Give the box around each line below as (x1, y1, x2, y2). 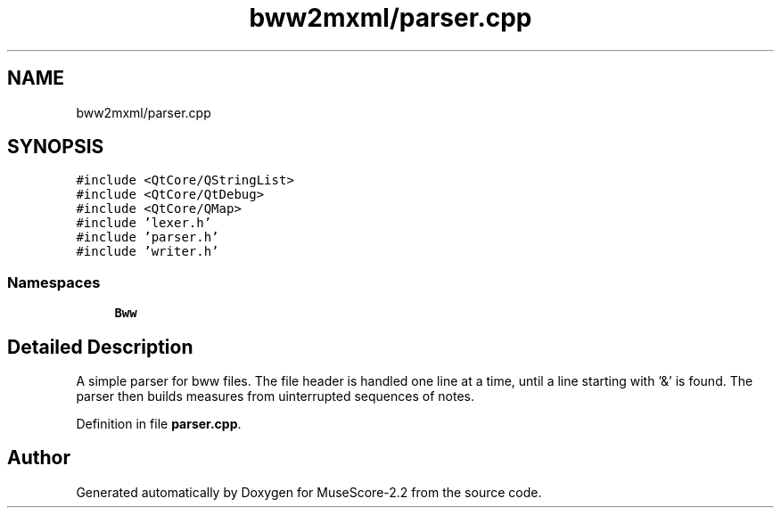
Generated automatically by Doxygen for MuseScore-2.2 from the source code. (76, 484, 542, 500)
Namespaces (7, 273, 101, 291)
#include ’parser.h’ (76, 230, 219, 245)
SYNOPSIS (7, 135, 104, 159)
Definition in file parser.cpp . (76, 416, 242, 432)
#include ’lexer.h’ (76, 216, 212, 231)
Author (7, 446, 70, 470)
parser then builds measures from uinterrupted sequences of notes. (76, 388, 474, 405)
